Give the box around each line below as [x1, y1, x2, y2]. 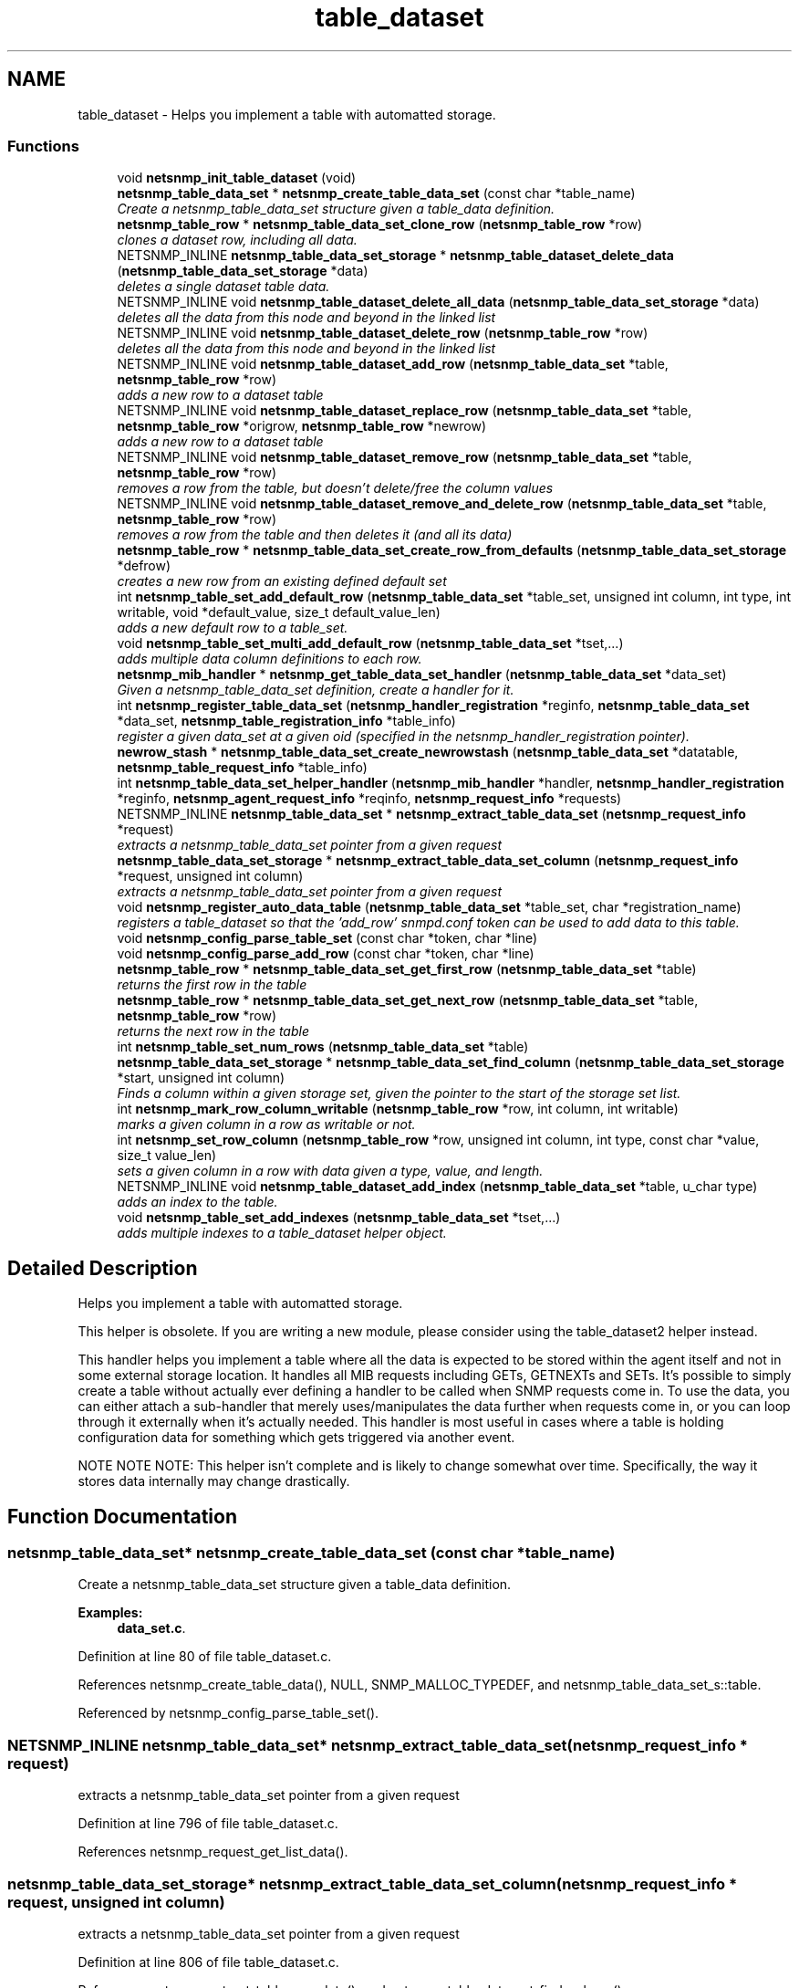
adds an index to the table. [117, 1194, 278, 1210]
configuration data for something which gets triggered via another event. [78, 1429, 515, 1446]
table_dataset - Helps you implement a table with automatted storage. [78, 106, 496, 122]
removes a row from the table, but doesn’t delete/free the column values [117, 480, 554, 497]
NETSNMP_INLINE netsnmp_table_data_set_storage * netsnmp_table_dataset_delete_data [117, 247, 674, 264]
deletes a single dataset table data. [117, 278, 330, 295]
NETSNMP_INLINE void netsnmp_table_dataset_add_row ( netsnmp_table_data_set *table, [117, 356, 669, 372]
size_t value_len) [117, 1147, 217, 1164]
